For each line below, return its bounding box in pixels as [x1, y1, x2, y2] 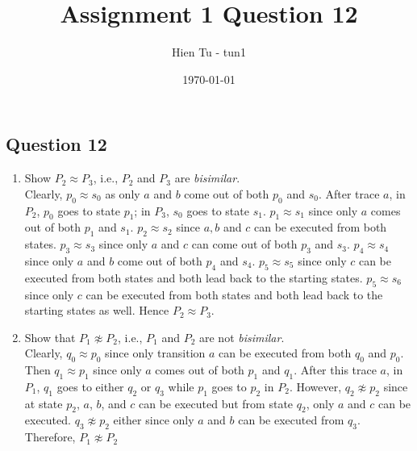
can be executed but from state [139, 395, 294, 411]
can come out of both [191, 236, 298, 253]
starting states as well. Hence [24, 302, 169, 319]
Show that [24, 328, 76, 345]
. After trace [318, 185, 380, 202]
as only [105, 185, 140, 202]
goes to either [56, 378, 124, 395]
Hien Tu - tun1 [172, 44, 246, 61]
